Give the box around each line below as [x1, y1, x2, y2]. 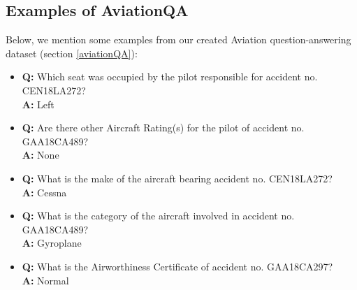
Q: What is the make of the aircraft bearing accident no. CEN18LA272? [22, 171, 333, 185]
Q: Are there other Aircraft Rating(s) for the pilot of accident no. [22, 120, 305, 135]
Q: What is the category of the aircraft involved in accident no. [22, 208, 295, 223]
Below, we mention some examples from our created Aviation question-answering [6, 32, 351, 47]
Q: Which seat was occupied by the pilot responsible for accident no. [22, 69, 318, 84]
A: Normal [22, 273, 69, 287]
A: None [22, 147, 59, 162]
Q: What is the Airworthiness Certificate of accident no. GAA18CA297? [22, 259, 333, 273]
